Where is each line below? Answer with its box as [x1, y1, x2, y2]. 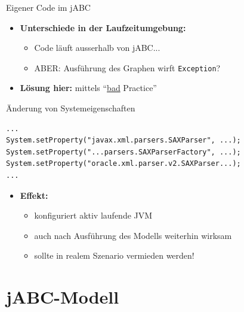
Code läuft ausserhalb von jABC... [34, 41, 160, 54]
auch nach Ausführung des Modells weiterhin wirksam [34, 229, 232, 241]
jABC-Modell [6, 284, 119, 309]
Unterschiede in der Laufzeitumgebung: [20, 21, 186, 34]
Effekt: [20, 189, 48, 201]
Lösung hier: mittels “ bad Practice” [20, 81, 157, 94]
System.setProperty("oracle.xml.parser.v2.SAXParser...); [6, 159, 241, 168]
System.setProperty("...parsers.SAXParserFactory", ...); [6, 147, 241, 156]
